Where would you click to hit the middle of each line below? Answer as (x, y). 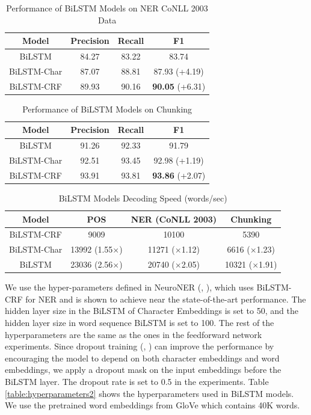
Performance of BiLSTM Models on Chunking (107, 109)
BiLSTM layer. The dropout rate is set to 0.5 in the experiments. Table (137, 381)
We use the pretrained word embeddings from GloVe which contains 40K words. (152, 405)
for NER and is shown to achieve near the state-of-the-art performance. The (166, 299)
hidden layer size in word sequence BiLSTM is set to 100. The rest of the (140, 323)
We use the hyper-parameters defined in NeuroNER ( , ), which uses (129, 287)
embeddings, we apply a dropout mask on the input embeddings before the (143, 370)
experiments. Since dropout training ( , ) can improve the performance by (140, 346)
